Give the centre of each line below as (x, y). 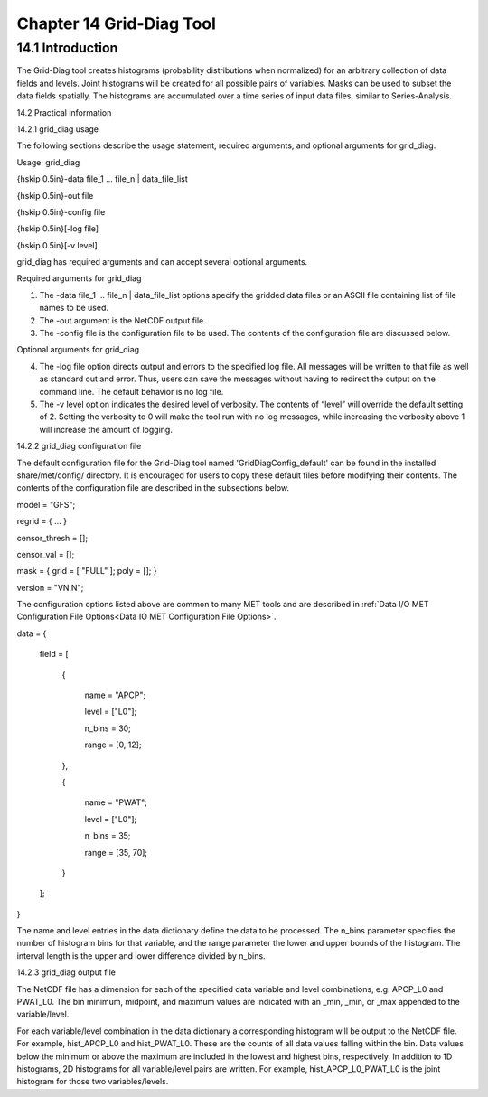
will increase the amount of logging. (106, 429)
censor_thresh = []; (52, 538)
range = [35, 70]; (116, 852)
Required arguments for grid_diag (79, 278)
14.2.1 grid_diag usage (58, 129)
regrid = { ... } (42, 521)
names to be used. (74, 308)
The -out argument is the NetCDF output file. (123, 320)
